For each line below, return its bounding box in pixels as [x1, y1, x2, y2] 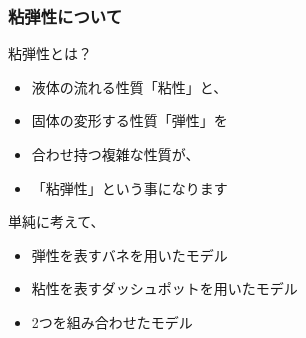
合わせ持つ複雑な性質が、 [31, 144, 200, 164]
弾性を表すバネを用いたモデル [31, 244, 228, 265]
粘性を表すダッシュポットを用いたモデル [31, 278, 298, 299]
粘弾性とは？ [8, 43, 92, 64]
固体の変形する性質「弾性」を [31, 110, 228, 131]
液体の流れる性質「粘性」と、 [31, 76, 228, 97]
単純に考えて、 [8, 211, 105, 232]
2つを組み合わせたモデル [31, 311, 193, 332]
